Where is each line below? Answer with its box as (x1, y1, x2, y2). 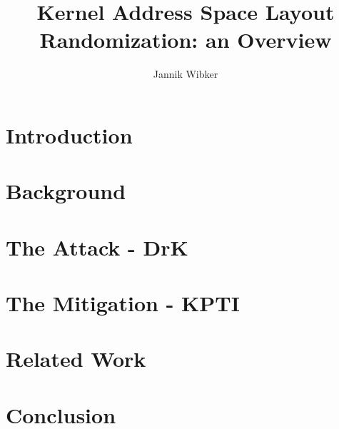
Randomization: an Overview (39, 25, 332, 54)
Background (6, 176, 126, 206)
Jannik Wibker (153, 66, 218, 81)
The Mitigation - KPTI (6, 288, 240, 318)
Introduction (6, 120, 133, 149)
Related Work (6, 344, 146, 373)
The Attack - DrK (6, 232, 188, 261)
